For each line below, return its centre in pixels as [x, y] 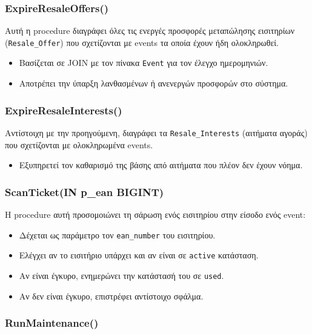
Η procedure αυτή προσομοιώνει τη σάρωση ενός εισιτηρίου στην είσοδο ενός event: [155, 214]
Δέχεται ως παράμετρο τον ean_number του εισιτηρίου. [117, 234]
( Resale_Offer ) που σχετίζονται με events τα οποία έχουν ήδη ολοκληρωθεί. [142, 42]
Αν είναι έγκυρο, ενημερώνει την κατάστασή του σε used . [121, 275]
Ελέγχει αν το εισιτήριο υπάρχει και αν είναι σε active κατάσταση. [139, 255]
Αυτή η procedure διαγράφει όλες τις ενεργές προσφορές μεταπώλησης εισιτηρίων [150, 31]
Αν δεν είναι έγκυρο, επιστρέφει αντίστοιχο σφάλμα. [111, 296]
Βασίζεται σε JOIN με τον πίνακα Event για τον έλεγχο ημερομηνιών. [144, 63]
